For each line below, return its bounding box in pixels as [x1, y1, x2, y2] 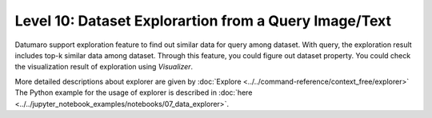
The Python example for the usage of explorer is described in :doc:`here [14, 88, 253, 97]
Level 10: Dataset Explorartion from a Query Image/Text [14, 12, 392, 29]
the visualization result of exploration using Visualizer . [14, 62, 194, 72]
